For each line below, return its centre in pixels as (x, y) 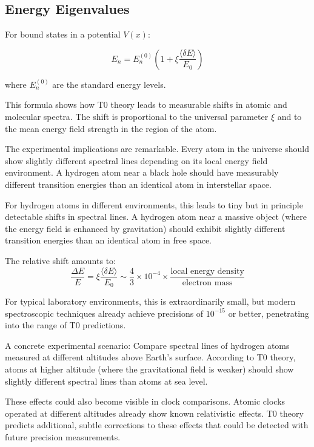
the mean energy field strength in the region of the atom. (111, 128)
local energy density (207, 271)
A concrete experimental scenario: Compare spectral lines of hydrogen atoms (147, 345)
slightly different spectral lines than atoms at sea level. (106, 381)
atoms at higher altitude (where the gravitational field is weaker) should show (149, 369)
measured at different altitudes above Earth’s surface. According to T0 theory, (150, 357)
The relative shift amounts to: (60, 260)
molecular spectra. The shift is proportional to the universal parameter (137, 116)
